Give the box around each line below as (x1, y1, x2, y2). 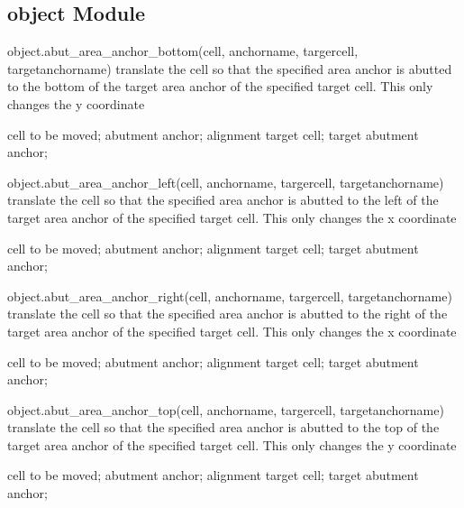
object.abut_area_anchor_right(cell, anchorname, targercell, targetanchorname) (7, 286, 452, 305)
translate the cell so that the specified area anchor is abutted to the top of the (7, 418, 440, 437)
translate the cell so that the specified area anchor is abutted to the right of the (7, 304, 448, 323)
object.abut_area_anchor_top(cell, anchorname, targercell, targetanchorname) (7, 400, 444, 419)
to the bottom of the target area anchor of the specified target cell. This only (7, 77, 433, 96)
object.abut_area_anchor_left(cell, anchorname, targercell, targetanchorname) (7, 172, 444, 191)
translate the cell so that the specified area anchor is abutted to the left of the (7, 190, 439, 209)
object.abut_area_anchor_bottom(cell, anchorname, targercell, (7, 42, 359, 60)
